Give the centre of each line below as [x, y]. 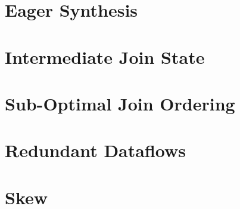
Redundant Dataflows [95, 150]
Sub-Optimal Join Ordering [120, 103]
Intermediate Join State [105, 56]
